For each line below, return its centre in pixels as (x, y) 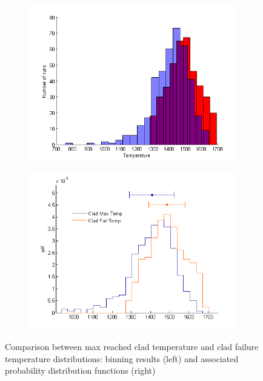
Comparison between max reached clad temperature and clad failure (132, 347)
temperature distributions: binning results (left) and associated (122, 358)
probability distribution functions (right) (80, 370)
